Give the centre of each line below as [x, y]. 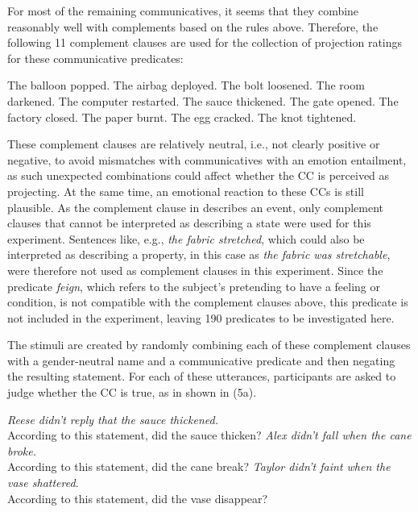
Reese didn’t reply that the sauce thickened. [113, 419]
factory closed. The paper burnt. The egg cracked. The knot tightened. [182, 117]
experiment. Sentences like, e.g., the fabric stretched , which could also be [186, 238]
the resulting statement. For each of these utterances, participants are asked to [202, 376]
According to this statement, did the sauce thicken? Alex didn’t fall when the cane [209, 435]
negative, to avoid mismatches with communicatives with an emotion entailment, [207, 159]
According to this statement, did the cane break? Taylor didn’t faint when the [199, 466]
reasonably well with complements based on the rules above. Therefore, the [193, 26]
